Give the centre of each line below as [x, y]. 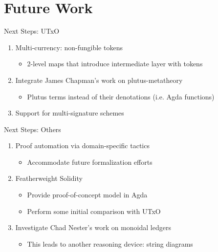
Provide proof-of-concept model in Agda [87, 195]
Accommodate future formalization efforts [90, 162]
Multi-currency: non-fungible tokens [69, 47]
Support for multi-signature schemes [70, 113]
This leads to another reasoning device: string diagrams [110, 243]
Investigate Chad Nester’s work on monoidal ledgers [93, 227]
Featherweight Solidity [49, 178]
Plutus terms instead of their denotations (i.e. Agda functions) [121, 96]
